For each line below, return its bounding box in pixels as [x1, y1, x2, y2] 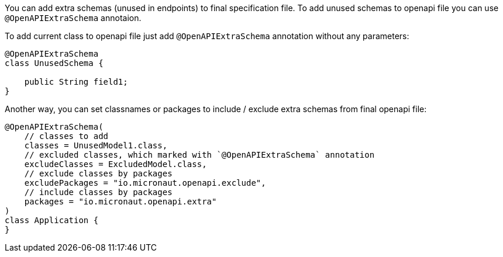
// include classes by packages [24, 187, 173, 197]
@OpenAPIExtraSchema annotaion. [5, 13, 142, 23]
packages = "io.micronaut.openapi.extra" [24, 197, 217, 206]
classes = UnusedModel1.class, [24, 141, 168, 150]
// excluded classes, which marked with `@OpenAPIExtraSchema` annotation [24, 150, 375, 159]
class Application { [5, 216, 99, 225]
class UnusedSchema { [5, 58, 104, 68]
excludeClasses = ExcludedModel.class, [24, 159, 207, 169]
